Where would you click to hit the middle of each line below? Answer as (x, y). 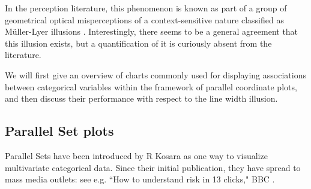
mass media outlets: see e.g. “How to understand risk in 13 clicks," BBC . (140, 179)
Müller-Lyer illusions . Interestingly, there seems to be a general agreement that (152, 31)
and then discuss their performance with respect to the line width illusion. (141, 98)
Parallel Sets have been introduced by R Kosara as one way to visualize (136, 155)
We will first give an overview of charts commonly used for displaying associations (155, 74)
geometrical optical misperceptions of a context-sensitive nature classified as (144, 19)
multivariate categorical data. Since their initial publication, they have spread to (153, 167)
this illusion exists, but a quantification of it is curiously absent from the (138, 43)
